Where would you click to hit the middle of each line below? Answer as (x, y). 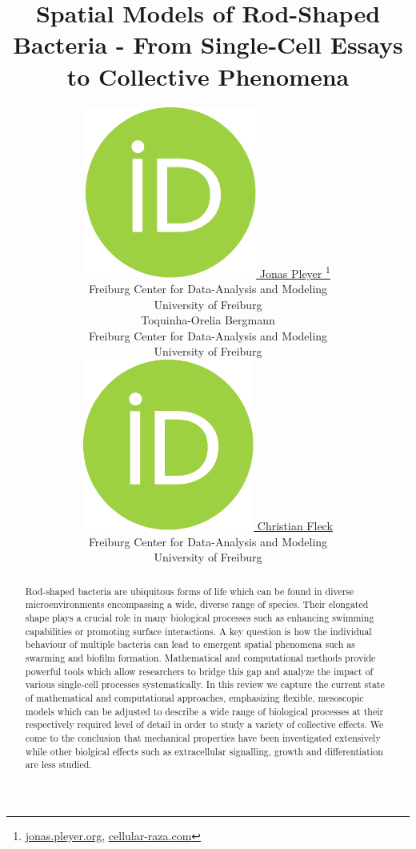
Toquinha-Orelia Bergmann (208, 320)
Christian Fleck (295, 526)
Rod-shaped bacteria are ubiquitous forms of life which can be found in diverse (190, 591)
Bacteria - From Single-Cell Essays (208, 44)
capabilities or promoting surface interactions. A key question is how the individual (198, 631)
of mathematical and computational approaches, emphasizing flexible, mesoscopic (194, 697)
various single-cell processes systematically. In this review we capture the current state (205, 684)
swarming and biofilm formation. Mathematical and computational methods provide (200, 657)
